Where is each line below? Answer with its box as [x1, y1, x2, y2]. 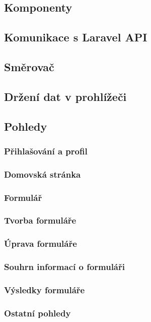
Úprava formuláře [4, 237, 77, 250]
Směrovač [4, 59, 54, 74]
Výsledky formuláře [4, 283, 85, 296]
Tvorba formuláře [4, 214, 77, 227]
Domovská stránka [4, 168, 81, 180]
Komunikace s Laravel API [4, 29, 147, 45]
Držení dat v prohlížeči [4, 88, 127, 104]
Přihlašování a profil [4, 144, 88, 157]
